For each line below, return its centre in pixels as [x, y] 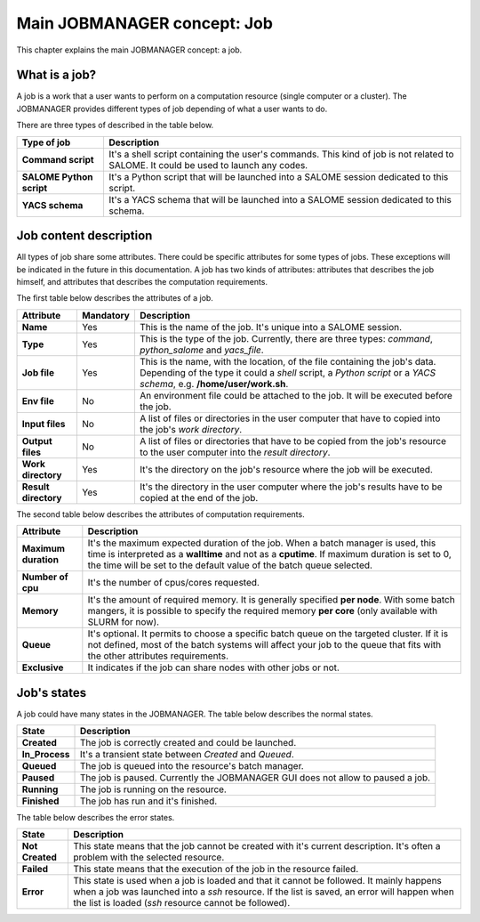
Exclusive [43, 667]
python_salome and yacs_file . [201, 350]
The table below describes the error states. [96, 817]
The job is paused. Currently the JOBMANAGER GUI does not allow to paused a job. [255, 777]
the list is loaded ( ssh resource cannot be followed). [181, 903]
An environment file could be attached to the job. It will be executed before [296, 395]
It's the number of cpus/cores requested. [173, 583]
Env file [38, 400]
